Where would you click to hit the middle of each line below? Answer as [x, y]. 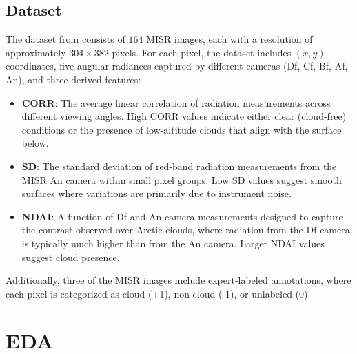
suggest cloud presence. [71, 257]
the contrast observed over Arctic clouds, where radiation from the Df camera [186, 230]
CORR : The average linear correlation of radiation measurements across [176, 102]
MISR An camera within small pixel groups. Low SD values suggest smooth [182, 179]
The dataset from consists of [65, 39]
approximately [36, 52]
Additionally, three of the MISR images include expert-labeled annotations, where [178, 280]
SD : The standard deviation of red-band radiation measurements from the [179, 166]
